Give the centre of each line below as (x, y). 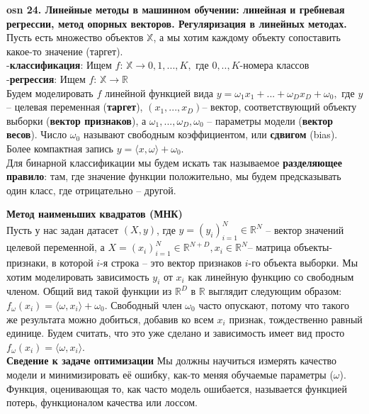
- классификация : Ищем (59, 65)
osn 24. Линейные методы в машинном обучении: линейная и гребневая (176, 9)
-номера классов (274, 65)
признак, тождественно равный (296, 319)
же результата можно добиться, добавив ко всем (110, 319)
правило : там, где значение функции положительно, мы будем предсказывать (174, 176)
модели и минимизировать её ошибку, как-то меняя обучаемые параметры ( (170, 374)
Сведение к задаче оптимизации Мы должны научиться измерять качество (172, 360)
